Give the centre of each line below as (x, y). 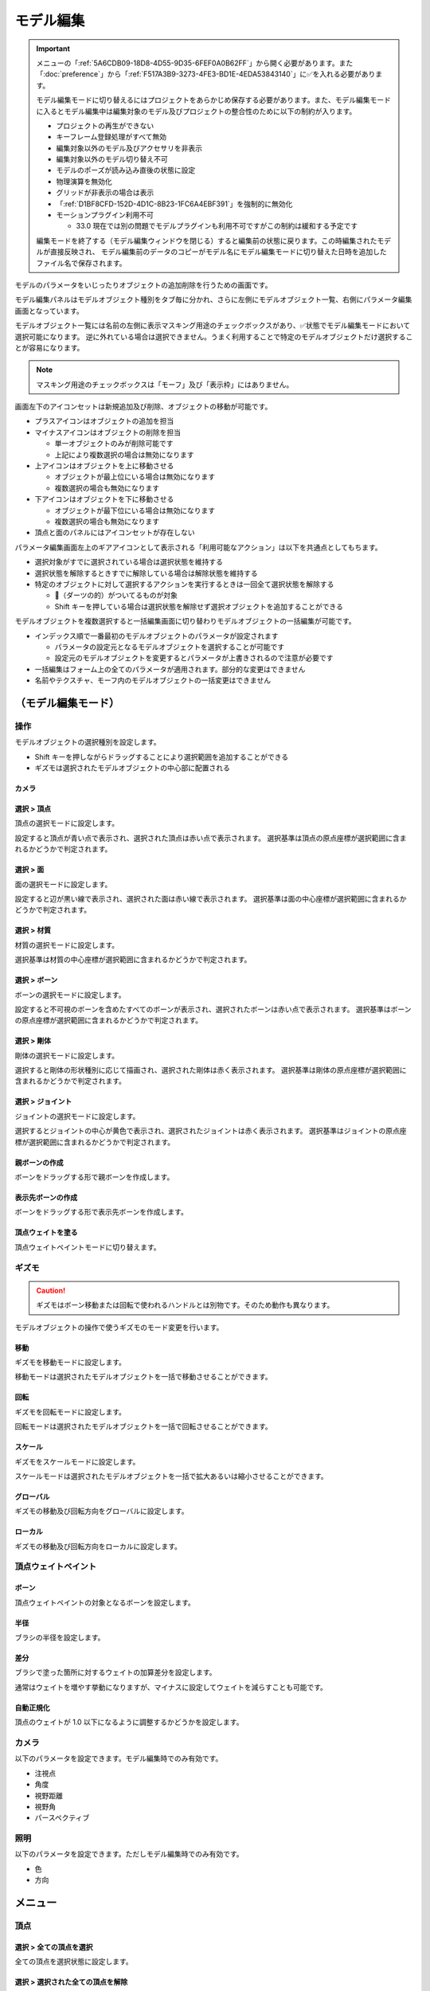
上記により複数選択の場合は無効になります (124, 455)
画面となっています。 (49, 311)
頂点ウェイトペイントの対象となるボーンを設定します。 (105, 1602)
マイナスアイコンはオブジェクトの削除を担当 (108, 432)
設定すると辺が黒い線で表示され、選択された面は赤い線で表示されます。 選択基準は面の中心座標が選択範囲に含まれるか (211, 898)
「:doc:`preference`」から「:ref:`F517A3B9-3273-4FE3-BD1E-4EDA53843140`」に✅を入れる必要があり (206, 74)
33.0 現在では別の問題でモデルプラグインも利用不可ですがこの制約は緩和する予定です (217, 226)
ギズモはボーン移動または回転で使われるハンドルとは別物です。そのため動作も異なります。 (185, 1305)
